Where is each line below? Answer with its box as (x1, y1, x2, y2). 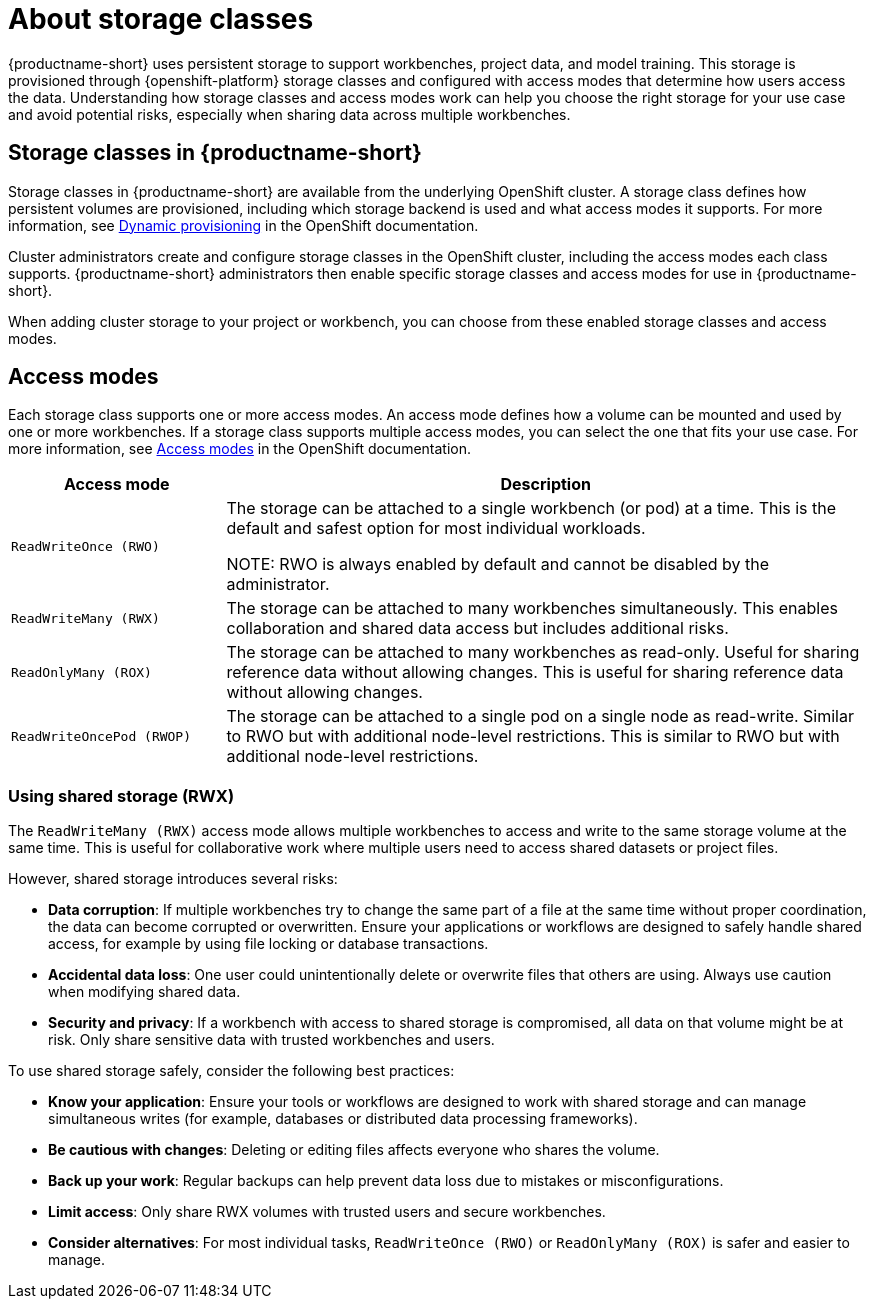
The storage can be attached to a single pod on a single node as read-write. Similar (226, 706, 854, 727)
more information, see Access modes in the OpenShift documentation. (8, 440, 472, 458)
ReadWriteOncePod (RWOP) (11, 728, 192, 744)
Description (500, 474, 591, 495)
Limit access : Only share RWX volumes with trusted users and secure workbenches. (48, 1203, 606, 1221)
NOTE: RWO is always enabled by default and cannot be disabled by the (226, 554, 770, 575)
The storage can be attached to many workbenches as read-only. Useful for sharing (226, 642, 860, 663)
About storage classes (8, 2, 314, 36)
